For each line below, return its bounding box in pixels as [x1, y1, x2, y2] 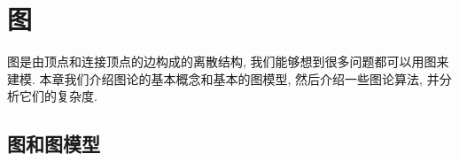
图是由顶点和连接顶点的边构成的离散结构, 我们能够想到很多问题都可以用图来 [7, 52, 449, 71]
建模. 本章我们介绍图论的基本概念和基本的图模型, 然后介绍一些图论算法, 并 [7, 69, 440, 88]
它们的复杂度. [19, 87, 97, 105]
